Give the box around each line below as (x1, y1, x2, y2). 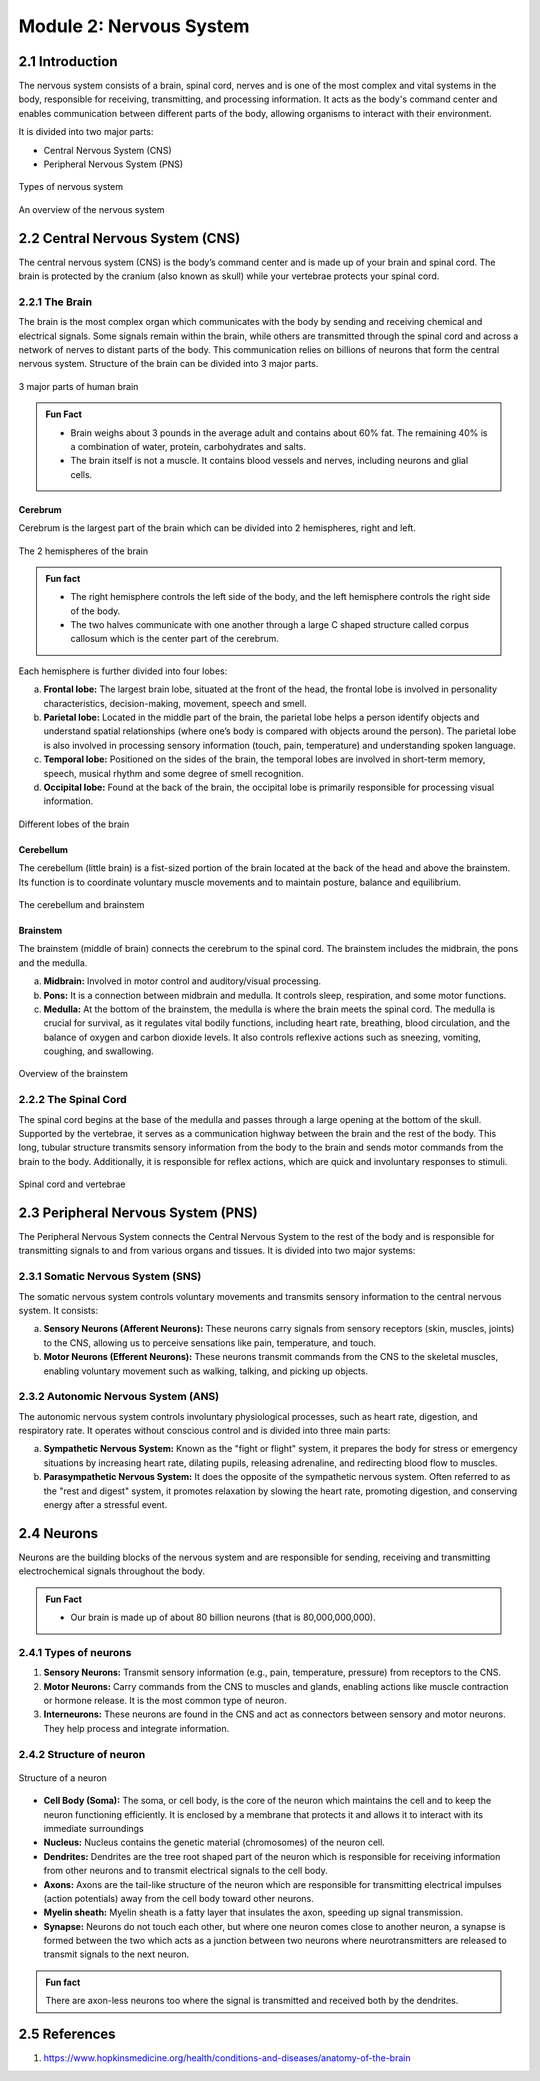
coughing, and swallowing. (43, 1045, 154, 1057)
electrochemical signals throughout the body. (18, 1565, 205, 1577)
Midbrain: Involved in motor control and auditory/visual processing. (43, 975, 322, 987)
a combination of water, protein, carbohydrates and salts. (70, 440, 307, 452)
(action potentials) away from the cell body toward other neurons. (43, 1892, 314, 1904)
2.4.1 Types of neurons (18, 1645, 132, 1659)
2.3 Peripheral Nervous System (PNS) (18, 1204, 259, 1221)
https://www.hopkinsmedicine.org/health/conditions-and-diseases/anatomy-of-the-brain (43, 2052, 411, 2064)
